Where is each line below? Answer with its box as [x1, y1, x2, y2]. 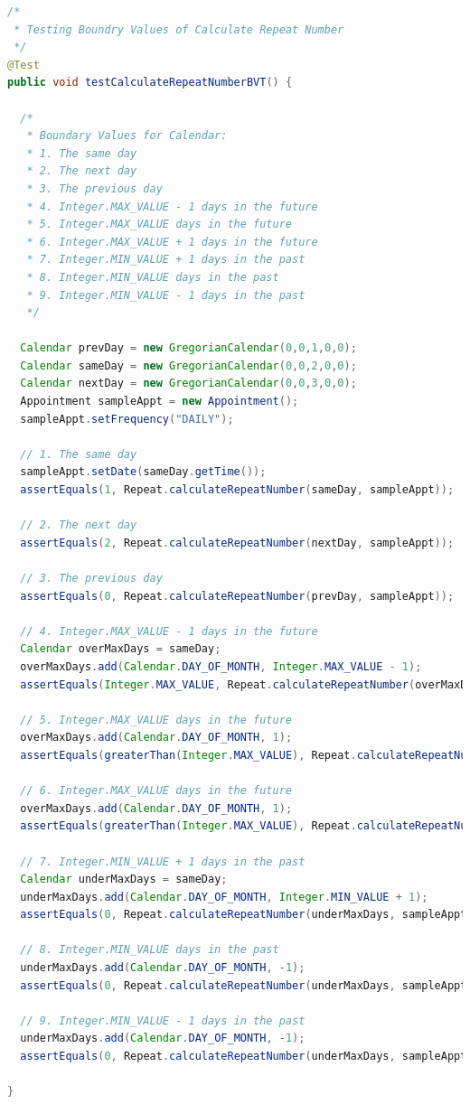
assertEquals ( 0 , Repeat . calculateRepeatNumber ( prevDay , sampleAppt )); [20, 589, 455, 603]
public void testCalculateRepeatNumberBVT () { [7, 76, 293, 89]
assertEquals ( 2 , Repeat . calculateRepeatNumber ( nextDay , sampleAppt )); [20, 536, 455, 549]
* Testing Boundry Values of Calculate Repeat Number [14, 23, 344, 36]
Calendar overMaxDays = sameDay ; [20, 642, 221, 656]
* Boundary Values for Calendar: [26, 129, 228, 143]
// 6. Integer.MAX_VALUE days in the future [20, 784, 292, 798]
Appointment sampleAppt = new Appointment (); [20, 395, 299, 408]
